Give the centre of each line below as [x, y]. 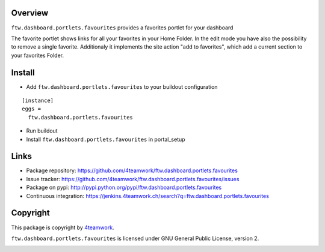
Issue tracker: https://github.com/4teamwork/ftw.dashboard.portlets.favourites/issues [133, 179]
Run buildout [42, 131]
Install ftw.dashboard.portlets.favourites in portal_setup [106, 139]
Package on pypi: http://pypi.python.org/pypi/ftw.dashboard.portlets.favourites [124, 187]
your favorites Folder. [38, 55]
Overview [30, 13]
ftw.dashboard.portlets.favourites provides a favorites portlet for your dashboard [122, 28]
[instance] [38, 100]
